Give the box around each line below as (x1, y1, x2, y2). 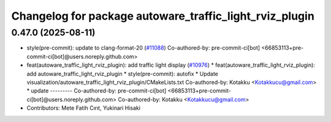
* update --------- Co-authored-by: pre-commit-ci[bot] (26, 87, 167, 94)
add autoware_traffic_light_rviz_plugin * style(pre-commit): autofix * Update (26, 70, 219, 77)
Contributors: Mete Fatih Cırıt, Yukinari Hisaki (26, 104, 141, 112)
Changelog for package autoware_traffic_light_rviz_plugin (11, 9, 315, 23)
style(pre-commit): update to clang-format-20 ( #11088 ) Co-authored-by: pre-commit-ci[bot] (26, 44, 261, 51)
